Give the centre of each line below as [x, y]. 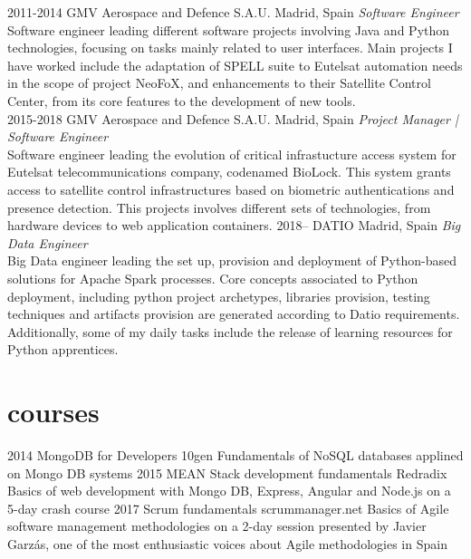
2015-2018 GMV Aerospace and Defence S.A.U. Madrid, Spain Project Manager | [233, 118]
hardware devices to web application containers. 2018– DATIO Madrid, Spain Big [234, 225]
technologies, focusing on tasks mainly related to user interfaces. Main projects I [230, 48]
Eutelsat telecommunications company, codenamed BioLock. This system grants [229, 172]
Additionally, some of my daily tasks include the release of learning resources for [230, 331]
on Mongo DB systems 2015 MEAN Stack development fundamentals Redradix [227, 472]
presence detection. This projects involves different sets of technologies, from [219, 207]
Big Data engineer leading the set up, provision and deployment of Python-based [232, 260]
